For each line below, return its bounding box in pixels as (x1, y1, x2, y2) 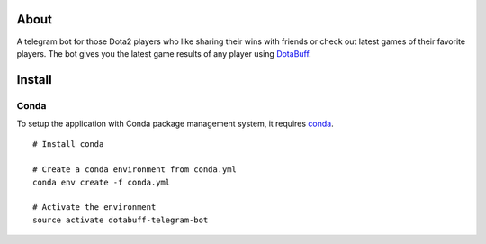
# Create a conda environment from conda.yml (32, 165, 238, 175)
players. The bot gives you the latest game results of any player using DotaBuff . (16, 48, 312, 59)
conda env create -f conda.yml (32, 176, 171, 187)
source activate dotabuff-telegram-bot (32, 214, 209, 225)
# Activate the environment (32, 203, 157, 212)
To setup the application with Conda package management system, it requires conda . (16, 118, 334, 130)
